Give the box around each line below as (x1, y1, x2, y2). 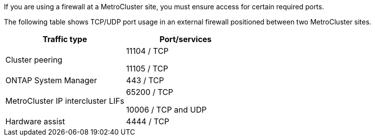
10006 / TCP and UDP (126, 105, 207, 115)
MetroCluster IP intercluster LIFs (5, 96, 125, 106)
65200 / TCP (126, 87, 174, 97)
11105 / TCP (126, 64, 168, 73)
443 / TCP (126, 75, 164, 85)
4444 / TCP (126, 117, 170, 126)
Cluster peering (5, 55, 63, 65)
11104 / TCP (126, 46, 169, 56)
